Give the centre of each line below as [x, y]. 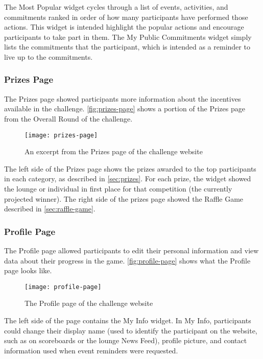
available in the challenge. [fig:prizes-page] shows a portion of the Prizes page [125, 109]
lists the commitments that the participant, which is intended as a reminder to [127, 47]
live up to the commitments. [49, 56]
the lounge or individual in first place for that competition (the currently [118, 188]
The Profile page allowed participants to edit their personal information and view [131, 250]
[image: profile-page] [63, 287]
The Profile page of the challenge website [89, 303]
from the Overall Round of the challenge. [68, 118]
